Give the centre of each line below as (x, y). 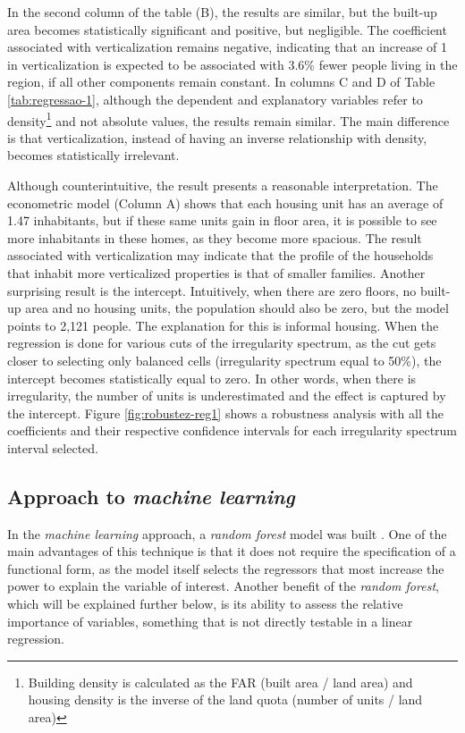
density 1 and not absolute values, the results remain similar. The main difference (228, 119)
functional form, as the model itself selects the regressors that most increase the (226, 568)
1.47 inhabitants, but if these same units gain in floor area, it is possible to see (222, 220)
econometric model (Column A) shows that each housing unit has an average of (225, 202)
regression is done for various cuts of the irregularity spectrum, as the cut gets (222, 343)
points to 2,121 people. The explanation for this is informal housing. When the (223, 325)
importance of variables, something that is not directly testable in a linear (210, 621)
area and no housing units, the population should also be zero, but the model (237, 308)
